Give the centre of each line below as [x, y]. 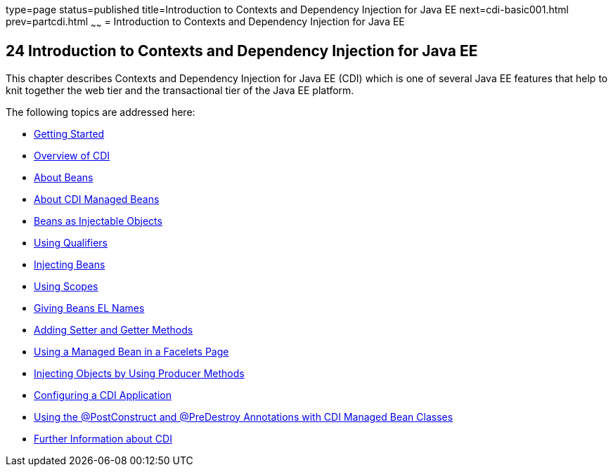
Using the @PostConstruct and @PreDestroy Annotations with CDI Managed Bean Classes [244, 417]
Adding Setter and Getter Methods [114, 329]
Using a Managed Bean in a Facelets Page [131, 351]
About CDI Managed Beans [97, 199]
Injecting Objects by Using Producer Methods [139, 373]
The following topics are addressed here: [101, 112]
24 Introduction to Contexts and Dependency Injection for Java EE [242, 51]
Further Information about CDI [103, 438]
